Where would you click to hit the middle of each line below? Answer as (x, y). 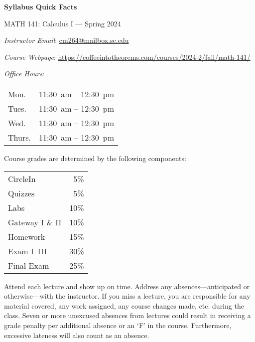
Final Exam (29, 265)
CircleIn (22, 178)
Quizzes (21, 193)
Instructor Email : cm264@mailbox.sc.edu (66, 40)
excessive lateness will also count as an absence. (77, 335)
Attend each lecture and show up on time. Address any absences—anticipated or (127, 286)
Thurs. (19, 137)
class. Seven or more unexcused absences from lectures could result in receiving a (127, 315)
